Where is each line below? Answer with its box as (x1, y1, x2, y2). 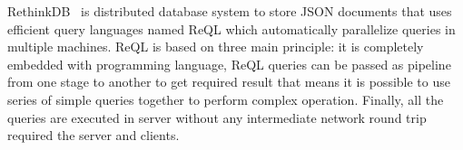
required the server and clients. (7, 126, 180, 145)
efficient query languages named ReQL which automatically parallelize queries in (7, 19, 456, 38)
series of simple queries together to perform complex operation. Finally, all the (7, 89, 444, 108)
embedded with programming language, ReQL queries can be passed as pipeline (7, 54, 451, 73)
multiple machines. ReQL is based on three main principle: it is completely (7, 37, 424, 56)
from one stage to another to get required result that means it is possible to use (7, 72, 450, 91)
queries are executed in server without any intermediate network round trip (7, 108, 427, 127)
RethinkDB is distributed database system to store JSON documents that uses (7, 2, 452, 20)
